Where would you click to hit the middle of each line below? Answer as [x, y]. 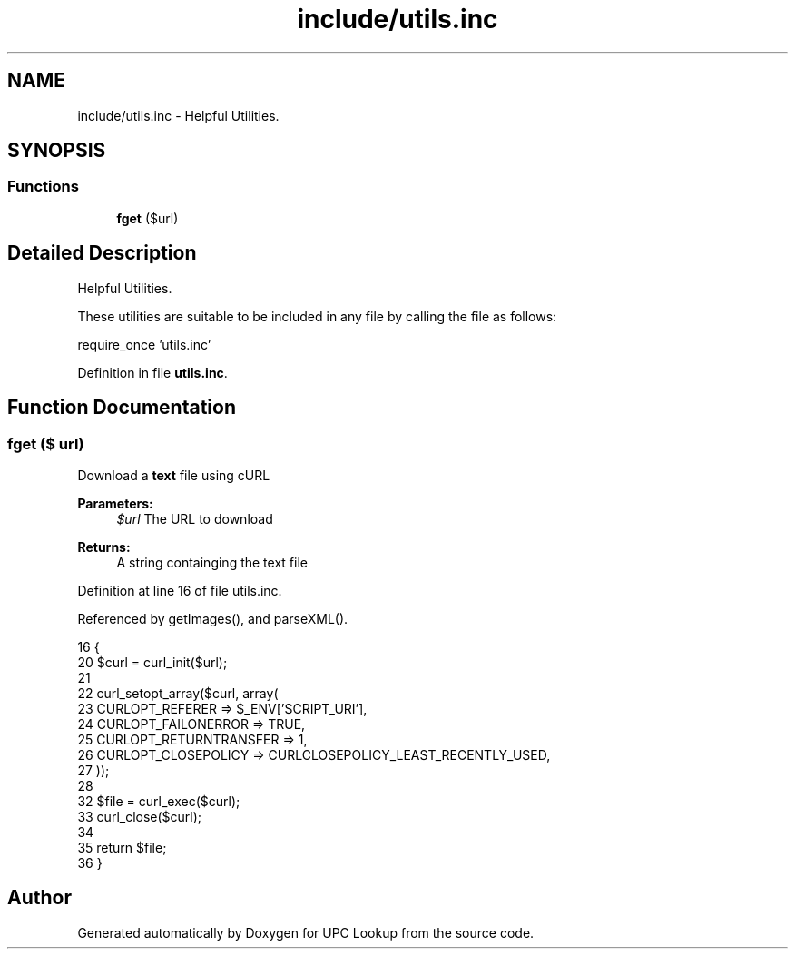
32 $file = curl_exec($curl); [159, 801]
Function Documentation [122, 408]
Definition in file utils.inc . [152, 372]
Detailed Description [102, 253]
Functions [43, 187]
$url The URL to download [195, 518]
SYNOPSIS [57, 151]
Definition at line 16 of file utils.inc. [180, 590]
